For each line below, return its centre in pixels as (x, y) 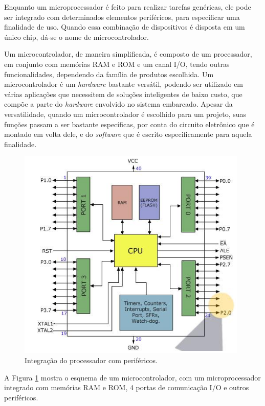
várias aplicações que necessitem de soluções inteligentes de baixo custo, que (123, 94)
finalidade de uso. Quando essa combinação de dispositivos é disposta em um (125, 27)
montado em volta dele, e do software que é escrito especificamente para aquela (128, 134)
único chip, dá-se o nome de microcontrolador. (76, 37)
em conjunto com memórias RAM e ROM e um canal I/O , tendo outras (117, 64)
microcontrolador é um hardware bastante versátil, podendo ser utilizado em (124, 84)
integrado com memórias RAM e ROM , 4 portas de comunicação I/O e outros (127, 387)
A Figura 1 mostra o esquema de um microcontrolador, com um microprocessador (132, 377)
